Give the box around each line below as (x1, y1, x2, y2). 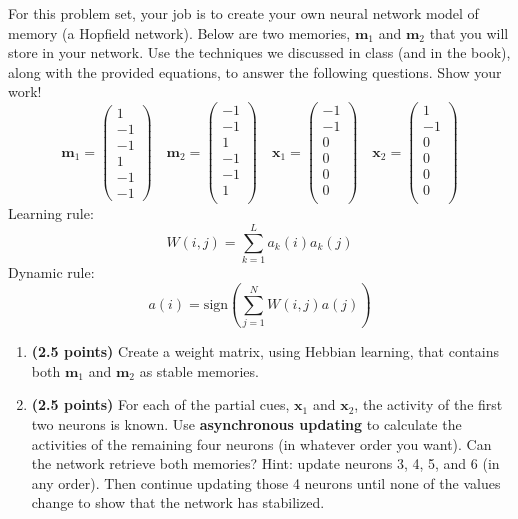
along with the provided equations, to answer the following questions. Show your (8, 61, 502, 82)
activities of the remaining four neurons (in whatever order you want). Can (31, 433, 492, 454)
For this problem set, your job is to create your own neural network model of (8, 3, 479, 23)
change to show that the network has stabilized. (31, 492, 325, 513)
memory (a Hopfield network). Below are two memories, (8, 22, 351, 43)
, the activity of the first (354, 394, 503, 415)
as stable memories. (139, 360, 259, 381)
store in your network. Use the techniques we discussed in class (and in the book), (8, 42, 511, 63)
